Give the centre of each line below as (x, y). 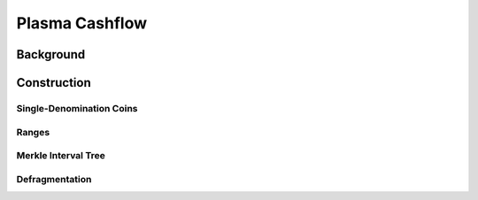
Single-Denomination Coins (77, 108)
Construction (54, 83)
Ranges (33, 132)
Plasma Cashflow (82, 23)
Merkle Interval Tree (61, 156)
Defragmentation (54, 179)
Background (51, 54)
